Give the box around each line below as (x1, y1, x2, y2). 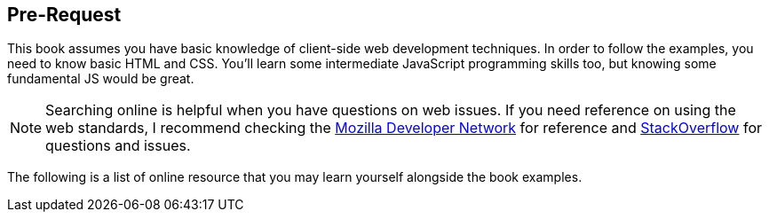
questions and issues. (45, 137, 191, 155)
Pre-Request (7, 4, 122, 26)
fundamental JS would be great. (7, 71, 194, 87)
